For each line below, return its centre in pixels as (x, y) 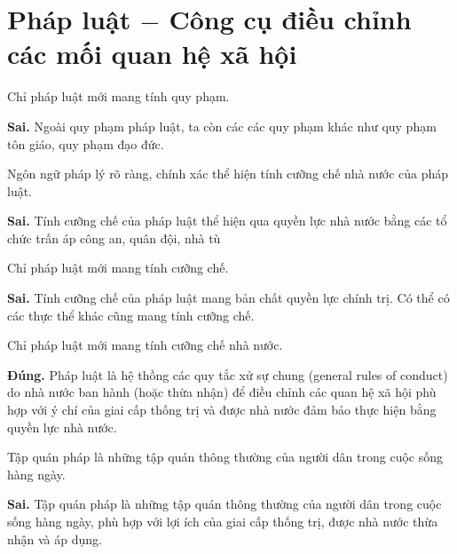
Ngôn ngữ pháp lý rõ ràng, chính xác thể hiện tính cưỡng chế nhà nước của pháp (228, 174)
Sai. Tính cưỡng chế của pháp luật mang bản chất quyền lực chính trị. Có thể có (228, 298)
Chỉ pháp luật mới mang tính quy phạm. (118, 96)
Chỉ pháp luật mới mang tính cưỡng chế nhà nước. (145, 345)
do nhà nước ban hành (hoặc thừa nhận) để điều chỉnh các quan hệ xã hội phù (222, 392)
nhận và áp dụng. (55, 538)
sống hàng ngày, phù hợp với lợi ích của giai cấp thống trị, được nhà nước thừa (223, 521)
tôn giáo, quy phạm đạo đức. (86, 143)
